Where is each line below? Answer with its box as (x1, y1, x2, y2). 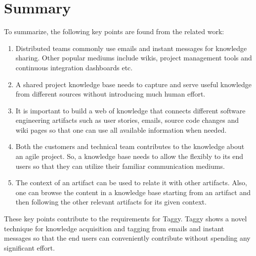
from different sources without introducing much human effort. (15, 89, 206, 99)
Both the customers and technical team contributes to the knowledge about (15, 141, 245, 152)
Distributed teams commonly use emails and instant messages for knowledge (15, 43, 247, 53)
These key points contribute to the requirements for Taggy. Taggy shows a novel (4, 213, 247, 224)
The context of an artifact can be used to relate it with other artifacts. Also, (15, 177, 247, 188)
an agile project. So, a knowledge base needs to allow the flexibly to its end (15, 151, 244, 161)
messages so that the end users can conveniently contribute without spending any (4, 233, 251, 243)
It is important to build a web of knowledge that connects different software (15, 105, 246, 115)
